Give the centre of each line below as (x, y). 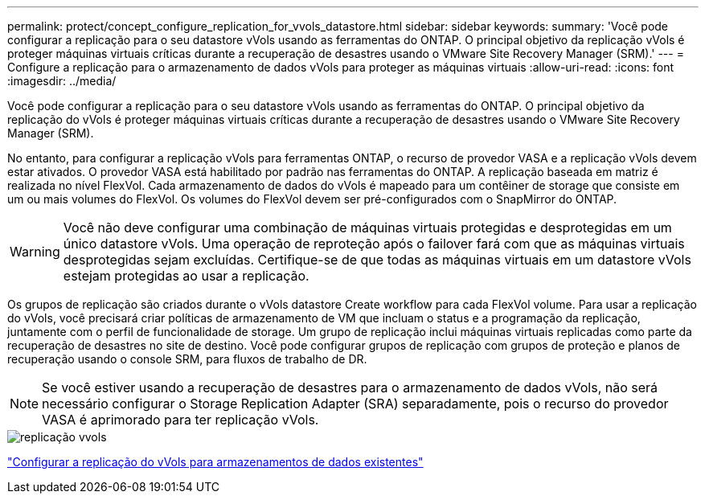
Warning (35, 252)
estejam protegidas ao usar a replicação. (186, 276)
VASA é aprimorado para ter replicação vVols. (180, 420)
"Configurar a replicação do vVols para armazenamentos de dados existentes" (215, 462)
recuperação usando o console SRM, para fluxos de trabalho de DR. (187, 359)
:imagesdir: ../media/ (62, 81)
